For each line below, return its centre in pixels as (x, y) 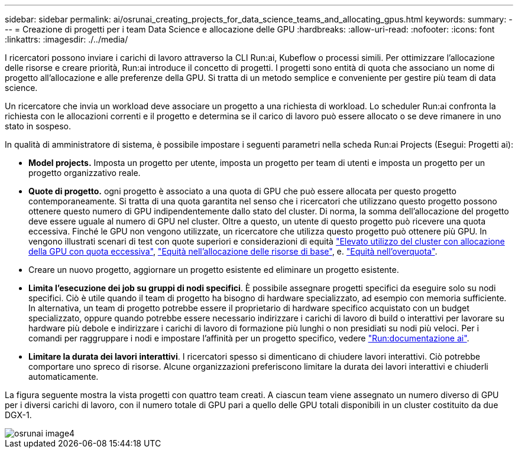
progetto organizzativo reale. (85, 173)
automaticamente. (64, 377)
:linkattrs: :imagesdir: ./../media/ (67, 39)
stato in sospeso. (38, 126)
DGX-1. (18, 415)
